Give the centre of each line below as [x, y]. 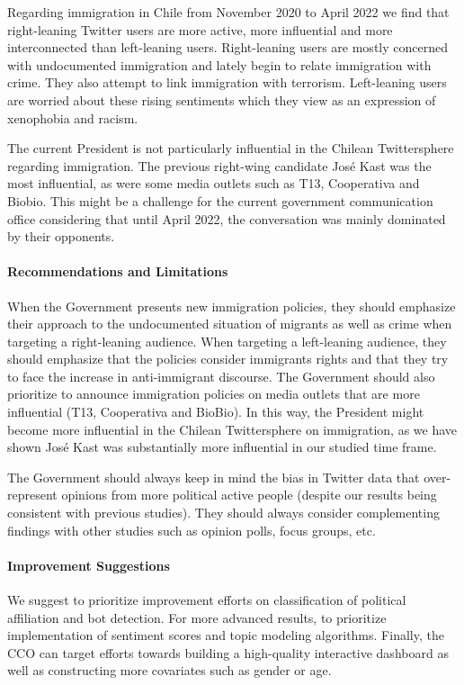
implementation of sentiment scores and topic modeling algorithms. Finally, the [226, 635]
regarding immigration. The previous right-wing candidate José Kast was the [219, 165]
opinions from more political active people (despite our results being [249, 495]
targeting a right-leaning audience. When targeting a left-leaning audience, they [227, 341]
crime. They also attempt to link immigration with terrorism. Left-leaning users [227, 82]
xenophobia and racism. [73, 117]
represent [32, 495]
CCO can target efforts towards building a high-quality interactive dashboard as [228, 652]
